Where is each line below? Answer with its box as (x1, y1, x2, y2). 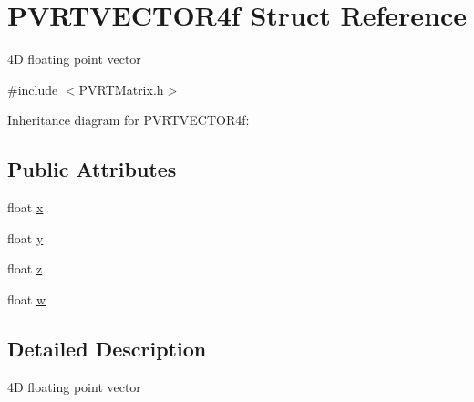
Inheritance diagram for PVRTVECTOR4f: (7, 110, 250, 129)
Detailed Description (7, 334, 207, 362)
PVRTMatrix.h (78, 79, 164, 98)
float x (7, 198, 44, 217)
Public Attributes (7, 155, 177, 183)
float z (7, 259, 43, 278)
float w (7, 289, 46, 308)
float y (7, 228, 44, 247)
